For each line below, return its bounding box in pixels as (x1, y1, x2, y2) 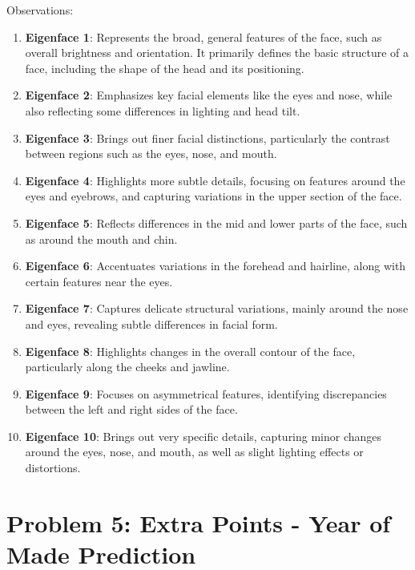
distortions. (25, 459, 81, 476)
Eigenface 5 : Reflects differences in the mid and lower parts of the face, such (25, 214, 408, 231)
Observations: (6, 2, 74, 18)
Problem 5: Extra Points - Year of (6, 506, 391, 539)
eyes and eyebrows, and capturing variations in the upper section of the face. (25, 188, 402, 204)
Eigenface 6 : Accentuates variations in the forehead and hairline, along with (25, 257, 406, 274)
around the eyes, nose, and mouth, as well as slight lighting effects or (25, 443, 364, 460)
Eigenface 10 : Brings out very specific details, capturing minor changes (25, 427, 382, 444)
